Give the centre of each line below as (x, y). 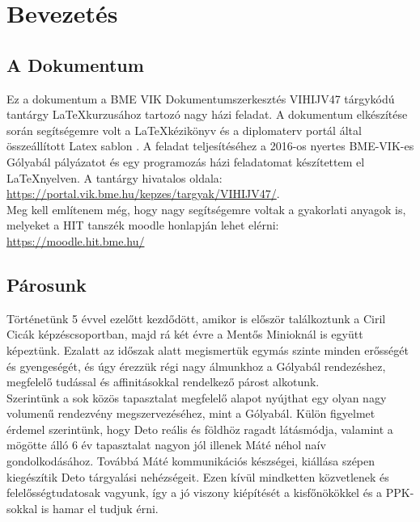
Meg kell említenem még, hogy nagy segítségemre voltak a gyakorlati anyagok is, (206, 209)
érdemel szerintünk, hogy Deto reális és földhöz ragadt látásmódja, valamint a (200, 429)
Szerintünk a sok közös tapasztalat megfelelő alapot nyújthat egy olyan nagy (197, 397)
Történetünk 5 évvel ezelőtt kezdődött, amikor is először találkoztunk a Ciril (196, 318)
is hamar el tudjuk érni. (100, 508)
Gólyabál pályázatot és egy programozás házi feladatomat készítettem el (186, 161)
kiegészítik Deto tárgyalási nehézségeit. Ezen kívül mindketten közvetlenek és (198, 476)
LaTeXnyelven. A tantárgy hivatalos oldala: (115, 177)
